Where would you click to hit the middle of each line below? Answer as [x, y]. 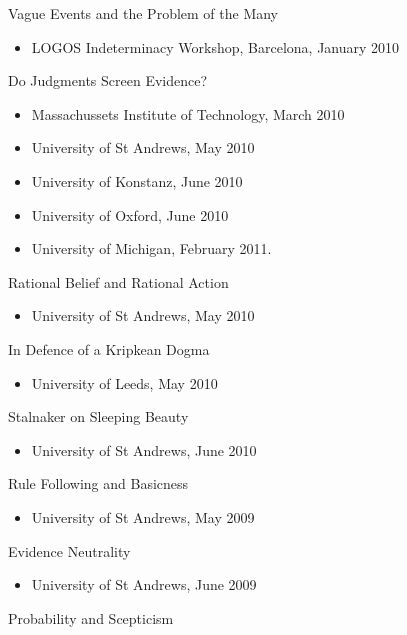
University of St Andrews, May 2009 [143, 516]
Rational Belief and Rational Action [118, 281]
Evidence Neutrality [69, 550]
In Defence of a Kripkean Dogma [109, 348]
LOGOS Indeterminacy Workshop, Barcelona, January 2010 [215, 46]
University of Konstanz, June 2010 [137, 180]
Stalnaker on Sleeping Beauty [98, 416]
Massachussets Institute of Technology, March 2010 [188, 113]
